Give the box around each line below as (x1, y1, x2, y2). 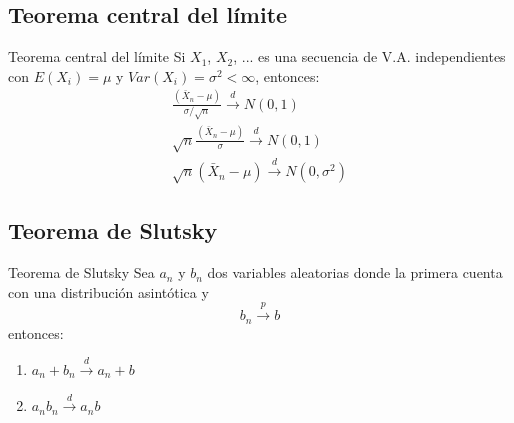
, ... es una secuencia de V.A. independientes (233, 46, 506, 67)
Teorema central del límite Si (8, 46, 186, 67)
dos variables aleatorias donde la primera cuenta (207, 262, 503, 283)
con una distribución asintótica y (8, 281, 209, 302)
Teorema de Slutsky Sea (8, 262, 155, 283)
